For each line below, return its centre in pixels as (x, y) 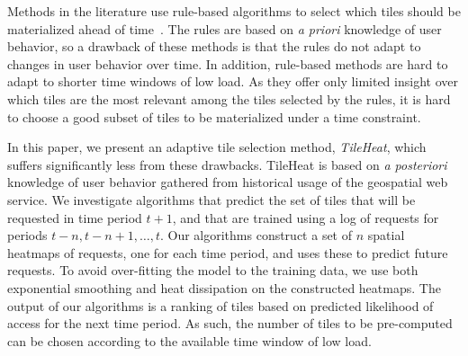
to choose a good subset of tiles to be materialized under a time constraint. (214, 116)
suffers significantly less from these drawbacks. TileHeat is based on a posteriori (227, 164)
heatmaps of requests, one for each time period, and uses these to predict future (228, 252)
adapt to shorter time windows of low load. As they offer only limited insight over (233, 81)
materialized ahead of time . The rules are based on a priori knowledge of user (225, 28)
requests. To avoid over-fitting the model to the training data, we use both (213, 270)
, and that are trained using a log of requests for (306, 217)
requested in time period (75, 217)
